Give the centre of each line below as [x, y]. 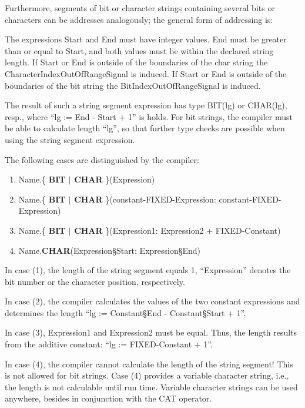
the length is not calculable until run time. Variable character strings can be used [151, 387]
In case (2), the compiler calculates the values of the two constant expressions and [152, 301]
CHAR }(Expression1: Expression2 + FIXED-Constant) [177, 230]
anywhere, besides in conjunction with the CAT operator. [108, 398]
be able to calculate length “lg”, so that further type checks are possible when [145, 128]
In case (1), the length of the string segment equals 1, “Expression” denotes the [148, 270]
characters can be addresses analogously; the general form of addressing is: [139, 19]
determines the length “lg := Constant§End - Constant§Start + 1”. [125, 312]
